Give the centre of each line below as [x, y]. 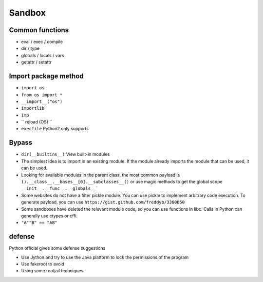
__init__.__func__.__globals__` [60, 189]
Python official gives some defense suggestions [57, 248]
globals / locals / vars [43, 55]
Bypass [21, 143]
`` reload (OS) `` [37, 122]
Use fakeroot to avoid [43, 264]
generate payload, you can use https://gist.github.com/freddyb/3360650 [103, 202]
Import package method [46, 76]
